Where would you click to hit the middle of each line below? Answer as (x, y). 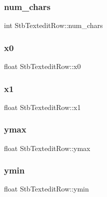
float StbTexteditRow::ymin (46, 189)
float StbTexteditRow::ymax (47, 148)
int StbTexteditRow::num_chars (53, 25)
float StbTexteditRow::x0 (42, 66)
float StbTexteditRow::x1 (42, 107)
